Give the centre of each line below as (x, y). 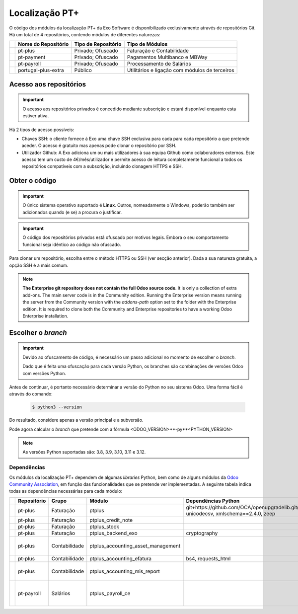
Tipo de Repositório (98, 44)
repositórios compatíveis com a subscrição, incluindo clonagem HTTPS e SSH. (102, 166)
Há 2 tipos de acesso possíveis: (42, 130)
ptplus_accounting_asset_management (135, 545)
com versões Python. (44, 373)
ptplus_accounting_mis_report (125, 571)
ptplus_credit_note (111, 520)
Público (83, 71)
